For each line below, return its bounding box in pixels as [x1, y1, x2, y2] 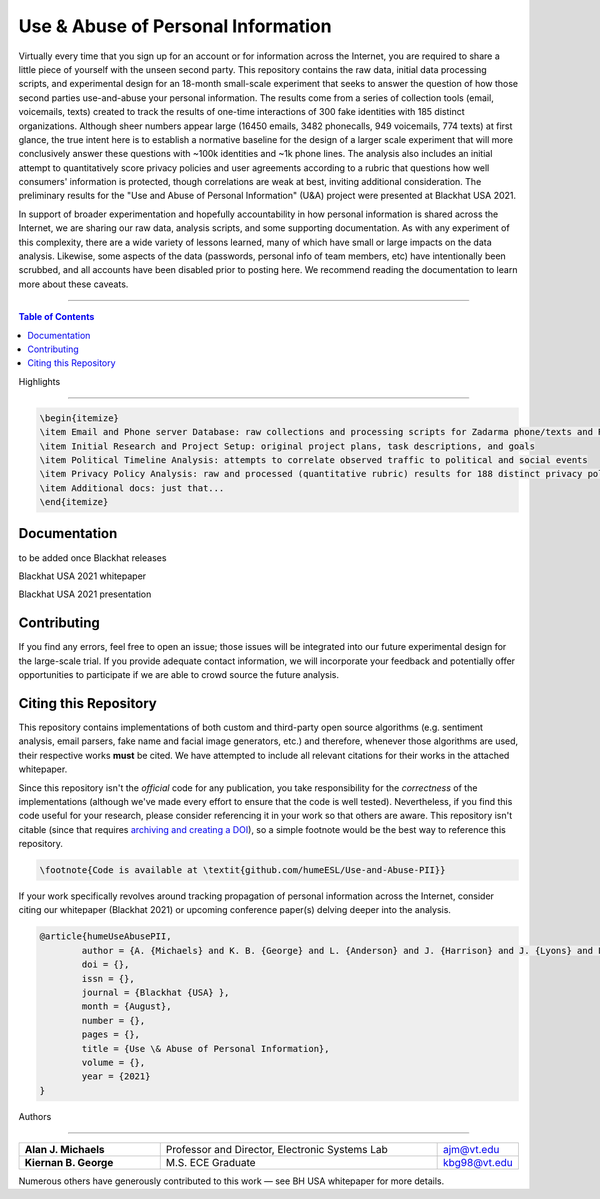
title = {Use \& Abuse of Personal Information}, [81, 1043, 330, 1054]
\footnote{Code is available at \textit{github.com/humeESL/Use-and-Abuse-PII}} [39, 865, 446, 876]
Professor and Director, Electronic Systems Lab [165, 1143, 389, 1157]
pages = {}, [81, 1029, 140, 1040]
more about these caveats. [18, 278, 129, 290]
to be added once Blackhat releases [18, 551, 167, 564]
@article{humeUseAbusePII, [39, 931, 172, 942]
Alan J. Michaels [24, 1143, 105, 1157]
